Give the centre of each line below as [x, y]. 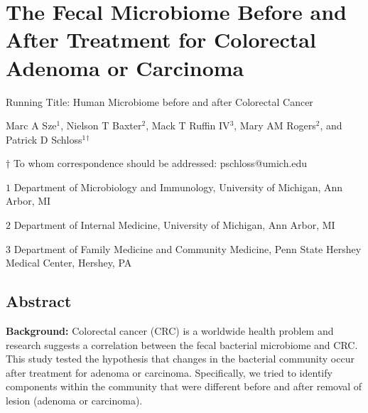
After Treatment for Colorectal [161, 39]
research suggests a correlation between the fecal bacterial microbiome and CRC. [182, 344]
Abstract [39, 301]
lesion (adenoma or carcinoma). [74, 401]
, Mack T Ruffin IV [188, 125]
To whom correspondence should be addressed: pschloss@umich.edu [160, 163]
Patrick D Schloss [44, 139]
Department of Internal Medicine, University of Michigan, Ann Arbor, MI [174, 225]
